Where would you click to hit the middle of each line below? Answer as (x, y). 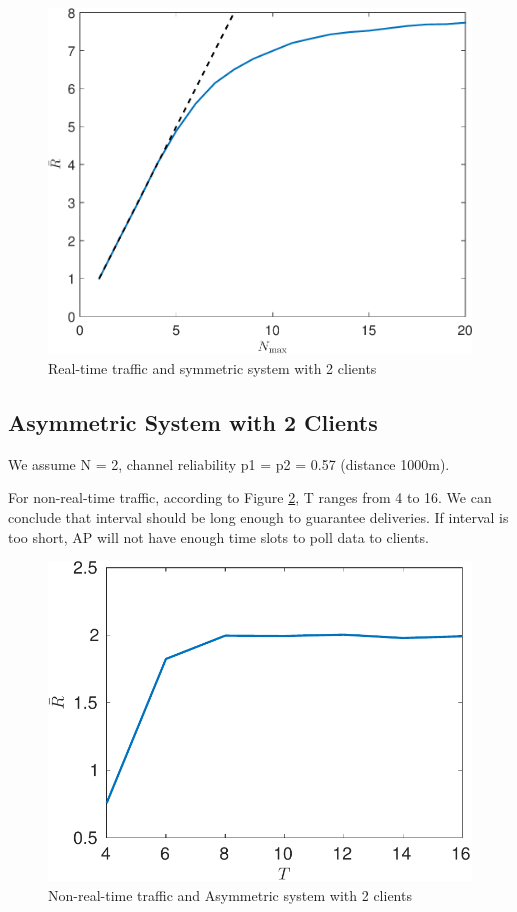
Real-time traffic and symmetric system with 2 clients (212, 368)
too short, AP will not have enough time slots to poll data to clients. (218, 536)
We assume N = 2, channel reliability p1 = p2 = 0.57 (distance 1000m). (229, 463)
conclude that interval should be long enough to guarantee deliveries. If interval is (258, 517)
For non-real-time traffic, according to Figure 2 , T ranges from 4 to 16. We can (250, 497)
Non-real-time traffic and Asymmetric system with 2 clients (230, 895)
